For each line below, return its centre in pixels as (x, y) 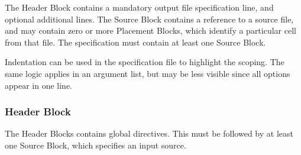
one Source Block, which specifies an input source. (96, 145)
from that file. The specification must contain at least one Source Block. (135, 42)
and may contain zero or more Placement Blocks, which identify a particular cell (150, 30)
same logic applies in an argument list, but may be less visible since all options (148, 73)
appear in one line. (39, 85)
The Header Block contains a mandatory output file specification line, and (139, 7)
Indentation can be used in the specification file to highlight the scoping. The (145, 62)
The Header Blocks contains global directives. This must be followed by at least (149, 133)
